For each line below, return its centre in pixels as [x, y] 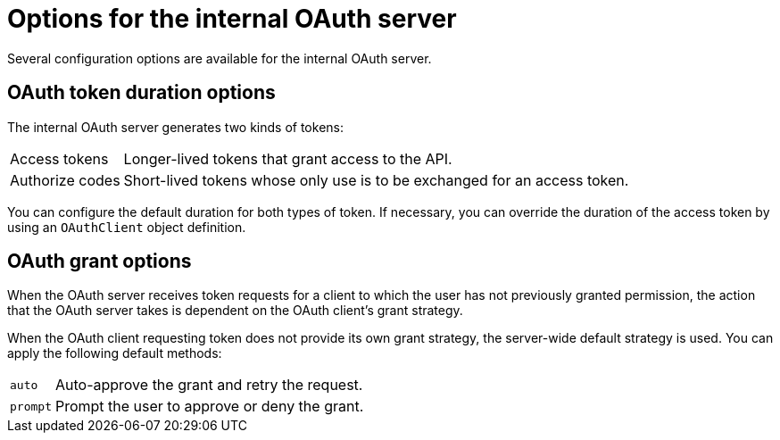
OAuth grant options [100, 262]
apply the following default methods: [115, 353]
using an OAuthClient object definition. [127, 227]
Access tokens [59, 158]
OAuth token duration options [141, 93]
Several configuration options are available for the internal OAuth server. [220, 58]
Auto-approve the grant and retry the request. [209, 385]
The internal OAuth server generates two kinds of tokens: [175, 127]
